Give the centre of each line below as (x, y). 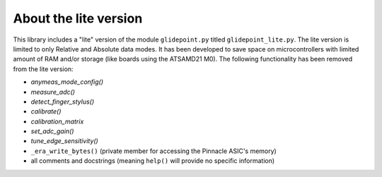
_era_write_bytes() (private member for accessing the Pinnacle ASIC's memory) (154, 151)
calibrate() (46, 111)
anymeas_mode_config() (67, 82)
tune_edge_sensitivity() (64, 141)
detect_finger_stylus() (63, 102)
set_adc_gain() (52, 131)
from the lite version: (43, 69)
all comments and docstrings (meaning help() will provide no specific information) (153, 161)
